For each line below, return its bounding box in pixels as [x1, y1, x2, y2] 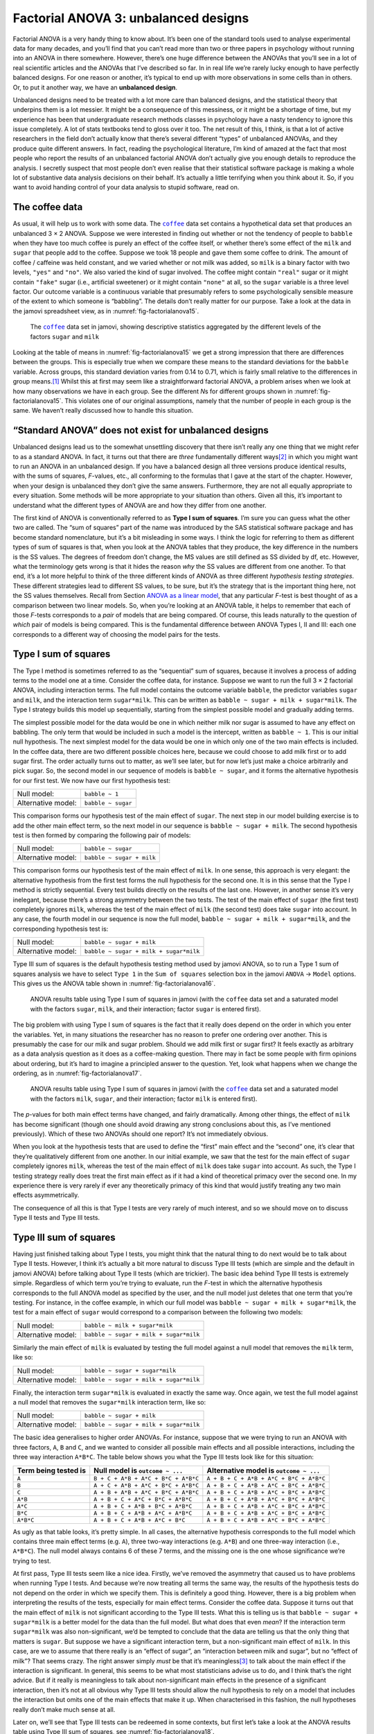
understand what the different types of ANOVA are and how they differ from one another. [12, 501, 267, 509]
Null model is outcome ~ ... [93, 1466, 184, 1475]
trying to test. [12, 1556, 51, 1565]
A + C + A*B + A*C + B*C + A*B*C [93, 1482, 199, 1489]
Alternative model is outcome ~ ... [206, 1466, 321, 1475]
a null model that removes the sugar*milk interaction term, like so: [12, 1398, 206, 1406]
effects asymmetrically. [12, 1191, 80, 1199]
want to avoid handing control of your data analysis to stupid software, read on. [12, 183, 240, 191]
